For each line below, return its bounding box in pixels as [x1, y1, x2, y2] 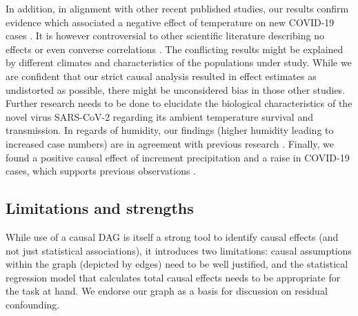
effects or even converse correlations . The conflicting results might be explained [6, 41, 344, 56]
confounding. [6, 297, 60, 311]
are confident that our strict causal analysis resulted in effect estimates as [6, 68, 317, 83]
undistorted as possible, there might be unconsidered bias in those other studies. [6, 82, 346, 97]
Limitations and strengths [6, 197, 194, 219]
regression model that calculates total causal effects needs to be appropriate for [6, 270, 341, 284]
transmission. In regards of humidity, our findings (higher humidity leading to [6, 123, 334, 137]
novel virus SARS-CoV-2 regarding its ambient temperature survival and [6, 109, 313, 124]
